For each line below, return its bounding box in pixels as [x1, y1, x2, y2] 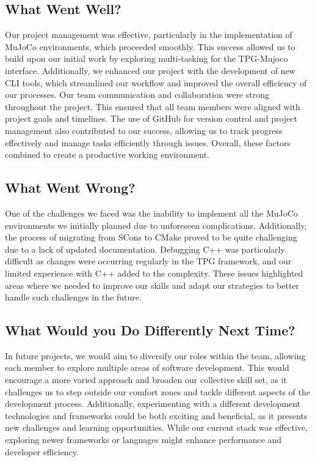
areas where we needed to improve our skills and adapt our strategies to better [5, 278, 300, 291]
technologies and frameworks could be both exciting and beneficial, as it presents [5, 409, 308, 422]
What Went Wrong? [5, 178, 136, 197]
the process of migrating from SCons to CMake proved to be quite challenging [5, 231, 297, 244]
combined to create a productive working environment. [5, 148, 209, 161]
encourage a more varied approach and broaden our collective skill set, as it [5, 373, 288, 386]
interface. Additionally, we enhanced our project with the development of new [5, 64, 295, 76]
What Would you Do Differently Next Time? [5, 321, 295, 340]
